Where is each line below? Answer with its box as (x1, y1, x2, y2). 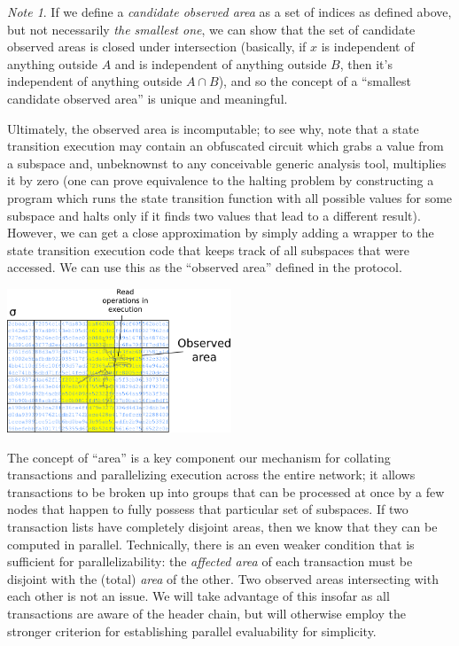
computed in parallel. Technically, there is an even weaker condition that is (7, 534, 415, 553)
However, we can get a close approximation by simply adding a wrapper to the (7, 223, 434, 242)
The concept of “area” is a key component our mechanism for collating (7, 448, 391, 466)
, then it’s (339, 54, 393, 73)
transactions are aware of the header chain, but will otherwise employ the (7, 603, 406, 622)
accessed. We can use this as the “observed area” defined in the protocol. (7, 258, 402, 276)
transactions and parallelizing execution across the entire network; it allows (7, 465, 416, 484)
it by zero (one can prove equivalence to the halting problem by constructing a (7, 171, 434, 190)
